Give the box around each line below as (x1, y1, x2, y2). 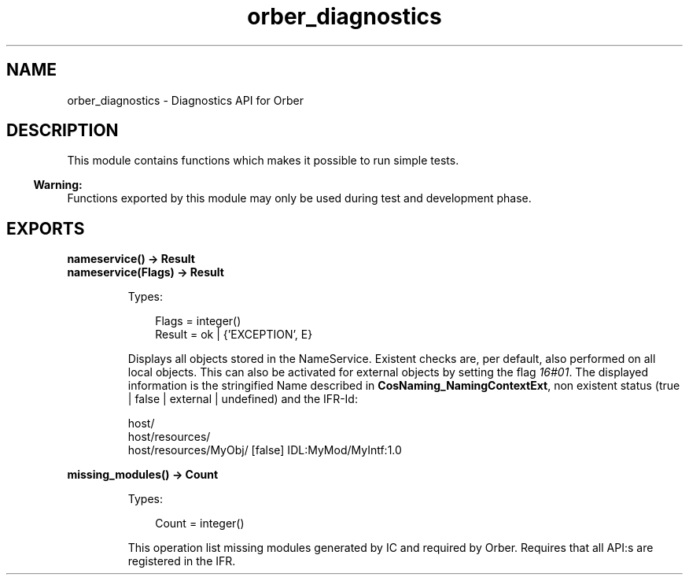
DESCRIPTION (6, 120, 119, 141)
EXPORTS (6, 218, 85, 239)
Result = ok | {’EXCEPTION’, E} (155, 328, 313, 342)
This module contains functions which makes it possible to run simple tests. (67, 154, 459, 168)
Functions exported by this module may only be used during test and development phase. (67, 191, 532, 205)
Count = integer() (155, 516, 245, 531)
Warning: (33, 178, 83, 192)
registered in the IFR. (127, 554, 236, 568)
